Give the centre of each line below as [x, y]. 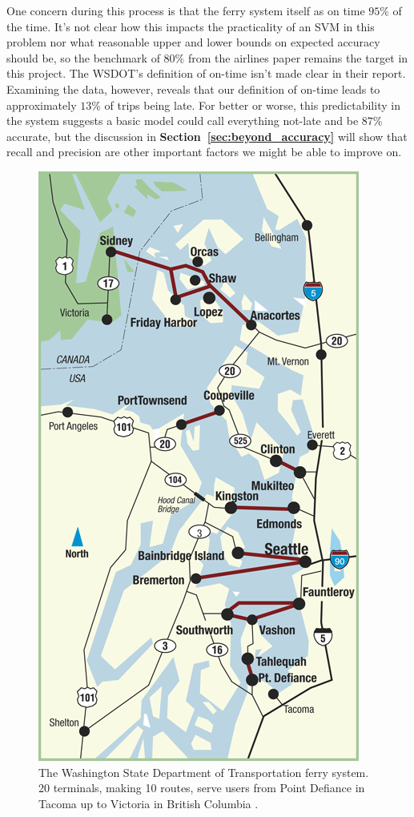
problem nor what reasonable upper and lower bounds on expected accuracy [193, 42]
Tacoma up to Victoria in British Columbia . [149, 803]
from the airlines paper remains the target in [298, 57]
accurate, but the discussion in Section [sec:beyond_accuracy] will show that [207, 136]
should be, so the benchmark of [83, 57]
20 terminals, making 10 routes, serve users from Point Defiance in [202, 788]
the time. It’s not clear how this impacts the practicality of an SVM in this [191, 26]
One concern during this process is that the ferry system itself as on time [186, 10]
